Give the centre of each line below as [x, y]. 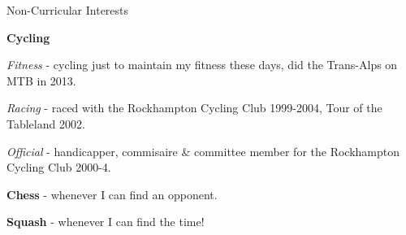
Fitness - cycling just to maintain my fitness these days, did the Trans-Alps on [202, 65]
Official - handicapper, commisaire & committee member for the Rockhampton [203, 151]
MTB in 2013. [41, 80]
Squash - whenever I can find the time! [106, 222]
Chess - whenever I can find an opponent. [112, 194]
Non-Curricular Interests [68, 10]
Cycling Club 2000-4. [59, 167]
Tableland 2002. [46, 123]
